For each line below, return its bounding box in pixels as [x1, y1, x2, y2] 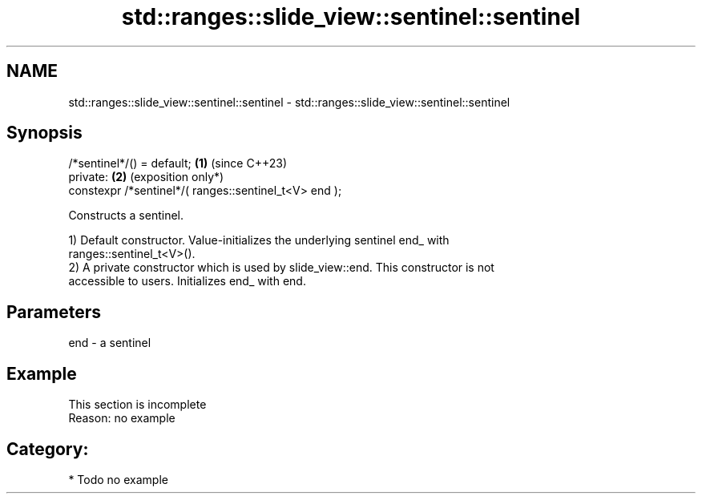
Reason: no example [68, 411, 175, 425]
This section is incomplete [68, 397, 207, 412]
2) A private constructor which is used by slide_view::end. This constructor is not [68, 260, 494, 275]
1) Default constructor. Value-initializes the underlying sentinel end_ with [68, 233, 450, 248]
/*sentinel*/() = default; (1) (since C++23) [68, 156, 288, 171]
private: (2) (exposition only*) [68, 170, 224, 184]
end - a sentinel [68, 336, 151, 350]
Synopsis [6, 123, 83, 143]
